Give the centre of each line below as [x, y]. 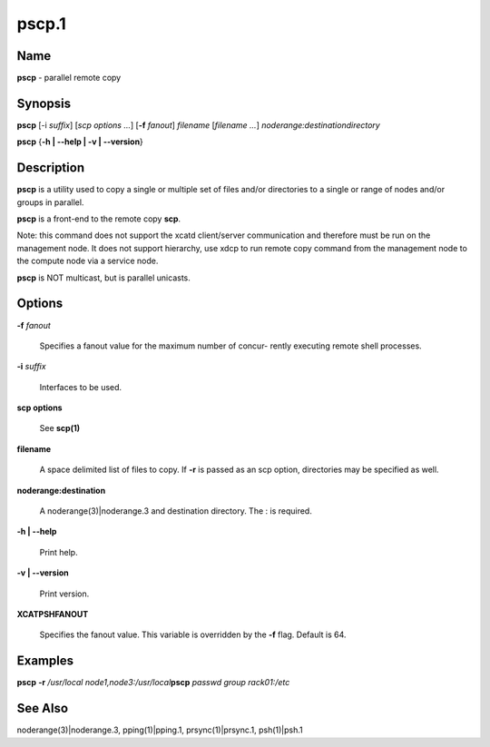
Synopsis [44, 103]
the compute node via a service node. [88, 261]
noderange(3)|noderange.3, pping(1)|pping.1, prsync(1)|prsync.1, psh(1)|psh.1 [160, 730]
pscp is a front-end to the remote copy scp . [99, 219]
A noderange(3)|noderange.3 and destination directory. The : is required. [176, 511]
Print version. [64, 594]
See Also [42, 708]
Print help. [59, 552]
